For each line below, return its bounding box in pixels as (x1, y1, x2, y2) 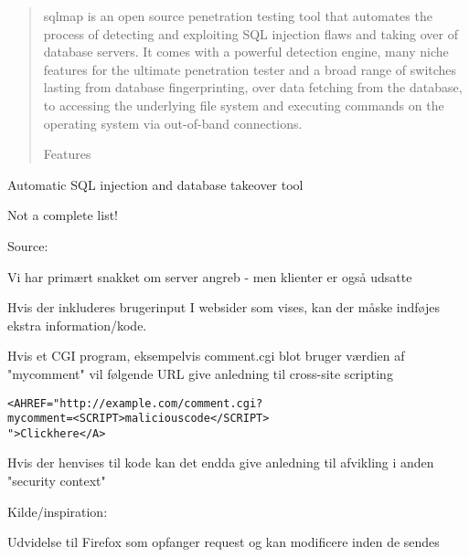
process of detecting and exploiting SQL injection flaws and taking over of (43, 24, 458, 43)
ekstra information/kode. (7, 315, 147, 334)
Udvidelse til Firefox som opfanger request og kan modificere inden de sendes (7, 532, 440, 552)
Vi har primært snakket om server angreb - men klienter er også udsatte (7, 267, 412, 286)
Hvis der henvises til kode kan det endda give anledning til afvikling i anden (7, 453, 434, 472)
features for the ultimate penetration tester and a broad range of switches (43, 59, 457, 79)
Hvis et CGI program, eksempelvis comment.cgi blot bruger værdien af (7, 346, 405, 365)
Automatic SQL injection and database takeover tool (7, 174, 304, 194)
